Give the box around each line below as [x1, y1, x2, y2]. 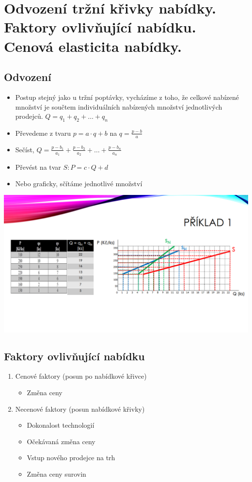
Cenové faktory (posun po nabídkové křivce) [15, 371, 147, 381]
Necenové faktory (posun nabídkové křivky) [15, 403, 145, 414]
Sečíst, [15, 144, 34, 154]
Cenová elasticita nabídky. [4, 36, 182, 56]
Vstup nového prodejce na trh [27, 452, 115, 463]
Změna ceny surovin [27, 469, 86, 479]
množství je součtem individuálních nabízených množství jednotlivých [15, 101, 222, 112]
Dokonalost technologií [27, 420, 94, 430]
